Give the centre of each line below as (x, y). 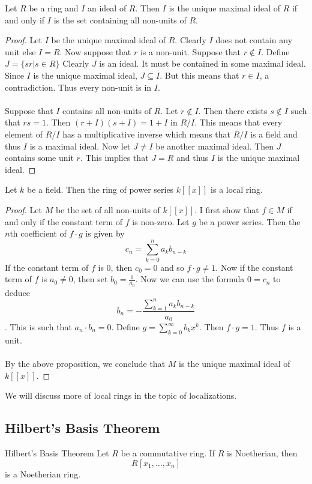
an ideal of (107, 8)
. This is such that (38, 327)
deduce (17, 292)
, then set (90, 279)
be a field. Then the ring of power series (100, 189)
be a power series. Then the (250, 221)
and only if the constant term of (64, 221)
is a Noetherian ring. (43, 473)
